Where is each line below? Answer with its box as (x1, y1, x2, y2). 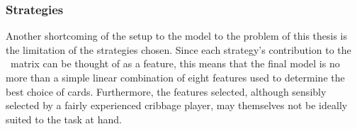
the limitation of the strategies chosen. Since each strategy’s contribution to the (6, 42, 351, 57)
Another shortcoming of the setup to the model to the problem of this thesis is (6, 28, 348, 43)
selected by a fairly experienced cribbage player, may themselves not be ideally (6, 98, 348, 113)
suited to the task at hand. (6, 111, 122, 126)
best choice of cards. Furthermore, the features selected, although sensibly (6, 84, 327, 99)
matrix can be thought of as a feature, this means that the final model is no (10, 56, 340, 71)
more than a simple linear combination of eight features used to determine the (6, 70, 345, 84)
